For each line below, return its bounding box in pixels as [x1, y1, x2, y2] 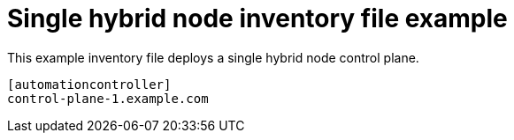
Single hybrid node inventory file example [7, 4, 508, 33]
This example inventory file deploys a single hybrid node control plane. [7, 49, 419, 65]
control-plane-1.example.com [7, 91, 209, 106]
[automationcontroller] [7, 77, 172, 92]
